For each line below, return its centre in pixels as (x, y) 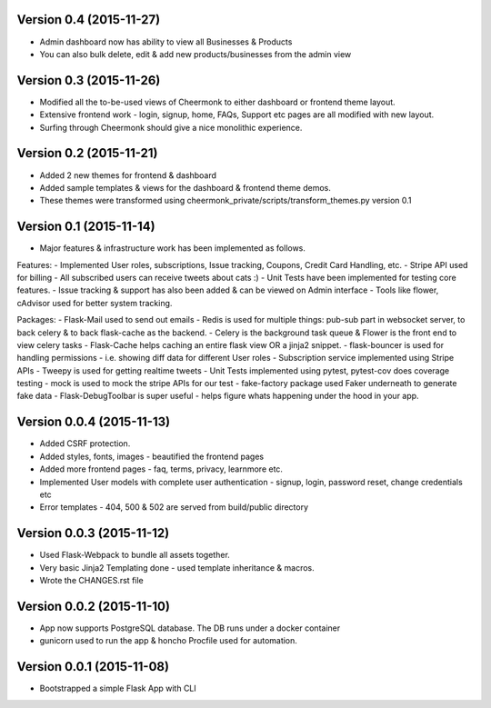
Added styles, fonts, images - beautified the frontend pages (151, 456)
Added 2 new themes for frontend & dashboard (128, 175)
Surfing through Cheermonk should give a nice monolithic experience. (171, 127)
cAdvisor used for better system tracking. (95, 303)
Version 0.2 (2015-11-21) (87, 153)
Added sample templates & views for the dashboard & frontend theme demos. (185, 187)
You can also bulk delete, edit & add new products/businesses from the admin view (195, 54)
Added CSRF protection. (85, 444)
